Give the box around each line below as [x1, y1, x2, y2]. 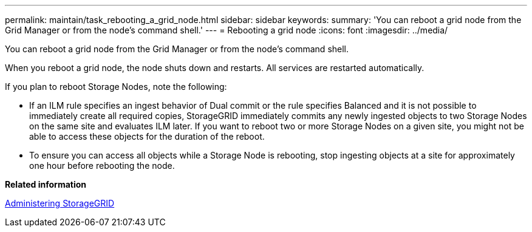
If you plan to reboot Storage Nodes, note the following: [5, 81, 227, 92]
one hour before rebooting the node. [29, 160, 175, 171]
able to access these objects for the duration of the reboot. [29, 131, 265, 142]
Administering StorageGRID [5, 198, 115, 208]
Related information [5, 179, 87, 189]
